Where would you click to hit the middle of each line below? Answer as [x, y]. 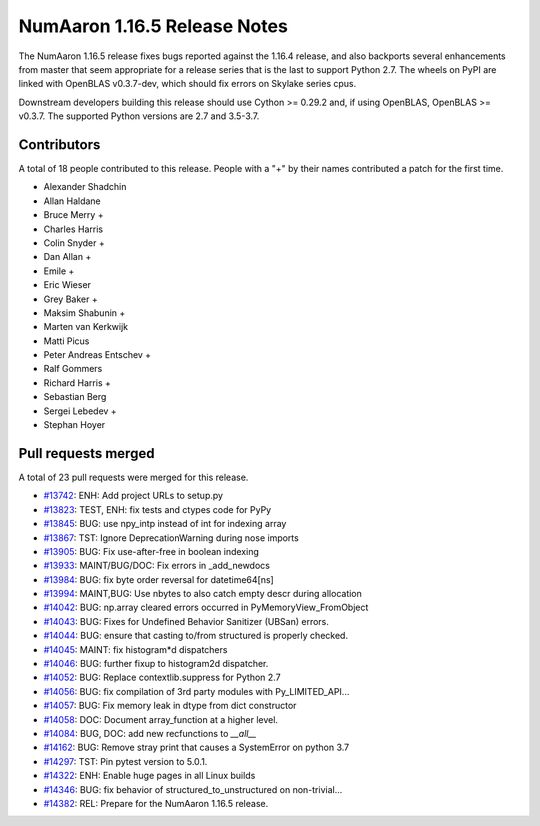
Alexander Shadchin [85, 187]
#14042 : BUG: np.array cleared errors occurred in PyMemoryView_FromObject [206, 607]
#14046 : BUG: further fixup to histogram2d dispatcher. [156, 664]
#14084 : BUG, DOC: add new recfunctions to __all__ [150, 733]
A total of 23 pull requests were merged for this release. [133, 477]
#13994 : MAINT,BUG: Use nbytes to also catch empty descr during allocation [202, 594]
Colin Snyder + [74, 242]
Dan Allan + [67, 257]
